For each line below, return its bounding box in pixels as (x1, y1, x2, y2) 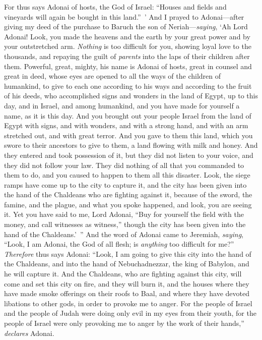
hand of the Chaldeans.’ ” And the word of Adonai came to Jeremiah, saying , (4, 229, 243, 239)
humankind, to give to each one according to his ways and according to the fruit (4, 80, 252, 91)
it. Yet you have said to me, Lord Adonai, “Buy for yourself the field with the (4, 209, 244, 219)
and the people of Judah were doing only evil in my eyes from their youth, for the (4, 308, 256, 318)
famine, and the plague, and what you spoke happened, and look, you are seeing (4, 199, 252, 209)
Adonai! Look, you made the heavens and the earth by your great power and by (4, 31, 250, 41)
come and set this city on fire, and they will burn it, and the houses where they (4, 278, 249, 289)
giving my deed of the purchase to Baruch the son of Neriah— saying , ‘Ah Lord (4, 21, 248, 32)
